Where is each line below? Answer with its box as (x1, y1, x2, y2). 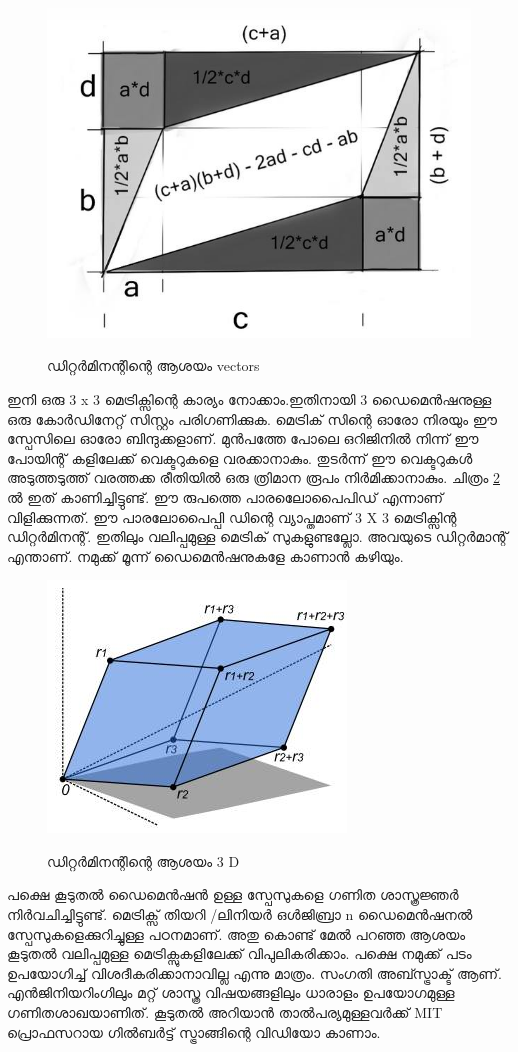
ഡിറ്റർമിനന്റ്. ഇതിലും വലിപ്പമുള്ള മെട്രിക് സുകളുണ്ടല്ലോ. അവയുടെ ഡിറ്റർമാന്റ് (7, 526, 508, 547)
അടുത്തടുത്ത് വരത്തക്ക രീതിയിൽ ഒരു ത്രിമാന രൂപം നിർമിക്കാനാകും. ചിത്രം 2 (7, 467, 501, 488)
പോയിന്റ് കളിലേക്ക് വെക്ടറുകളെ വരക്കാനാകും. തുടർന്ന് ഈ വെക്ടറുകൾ (7, 447, 473, 468)
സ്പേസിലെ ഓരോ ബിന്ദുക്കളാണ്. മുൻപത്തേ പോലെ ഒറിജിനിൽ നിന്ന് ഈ (7, 428, 479, 449)
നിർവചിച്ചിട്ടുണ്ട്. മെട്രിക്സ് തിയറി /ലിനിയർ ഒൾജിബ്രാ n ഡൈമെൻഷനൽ (7, 904, 473, 925)
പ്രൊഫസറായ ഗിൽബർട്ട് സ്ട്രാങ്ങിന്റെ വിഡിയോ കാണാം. (7, 1021, 381, 1042)
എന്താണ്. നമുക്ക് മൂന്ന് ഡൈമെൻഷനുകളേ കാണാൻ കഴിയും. (7, 545, 404, 566)
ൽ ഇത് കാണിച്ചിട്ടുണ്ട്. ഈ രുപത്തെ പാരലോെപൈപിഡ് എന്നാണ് (7, 486, 444, 507)
